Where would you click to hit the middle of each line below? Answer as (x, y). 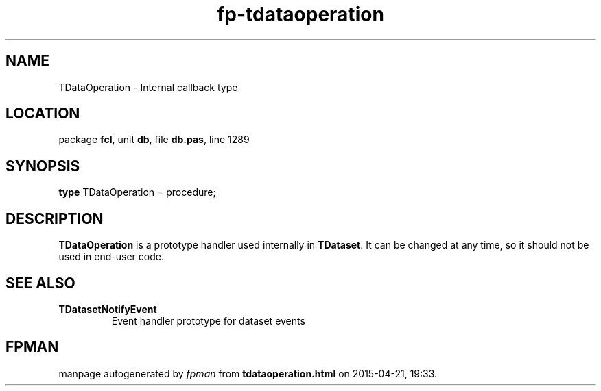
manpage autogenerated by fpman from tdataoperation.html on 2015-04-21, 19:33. (248, 373)
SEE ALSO (40, 283)
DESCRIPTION (55, 218)
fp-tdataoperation (300, 14)
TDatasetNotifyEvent (108, 309)
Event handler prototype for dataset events (208, 320)
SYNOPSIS (43, 166)
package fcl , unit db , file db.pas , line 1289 (154, 140)
